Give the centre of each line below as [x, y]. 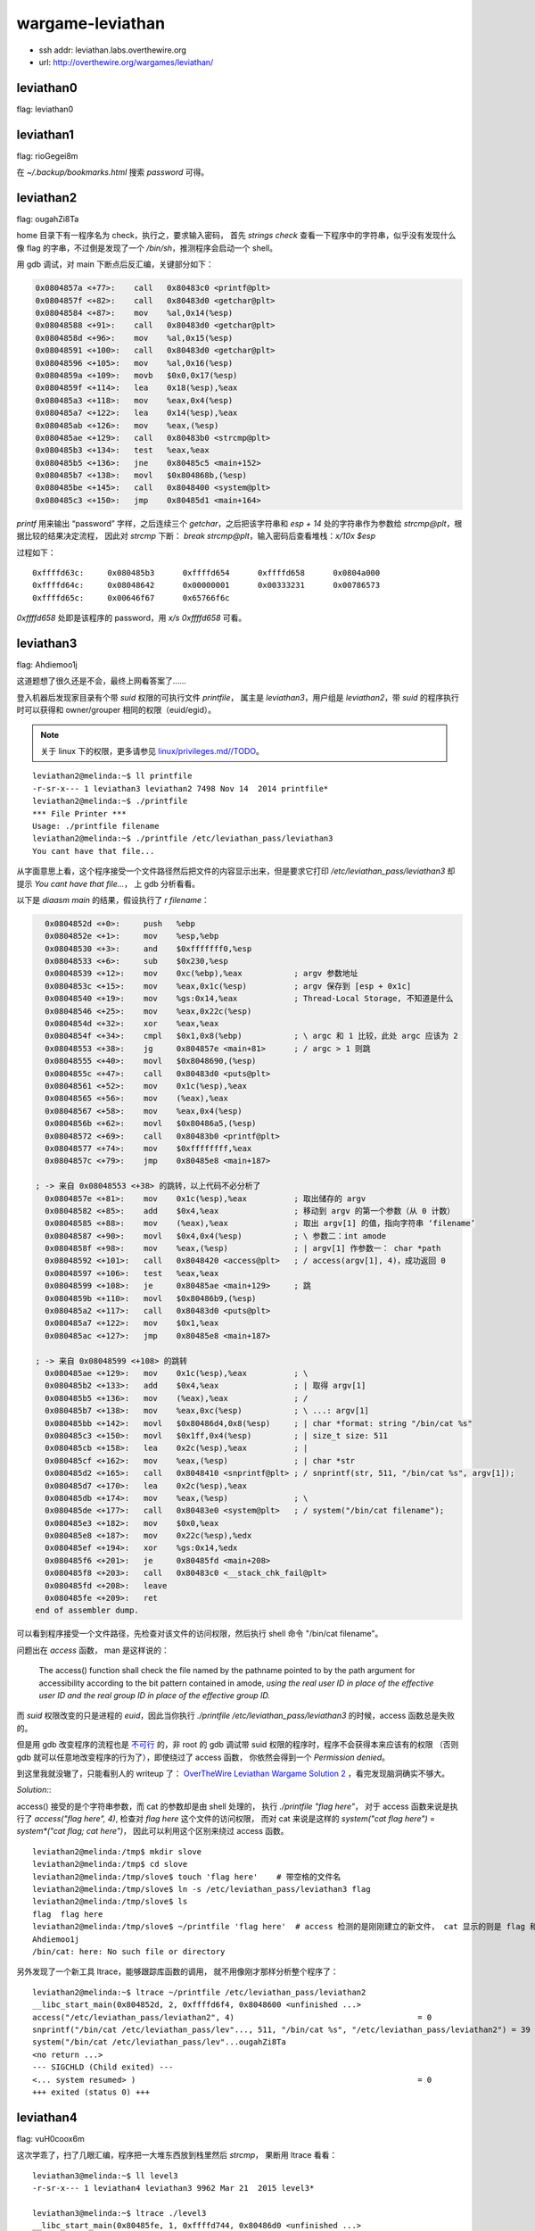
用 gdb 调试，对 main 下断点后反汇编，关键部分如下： [115, 264]
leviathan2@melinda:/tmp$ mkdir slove [117, 1851]
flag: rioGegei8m [47, 155]
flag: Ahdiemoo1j [47, 665]
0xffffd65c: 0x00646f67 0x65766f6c [132, 597]
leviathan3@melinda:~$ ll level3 [105, 2176]
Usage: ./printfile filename [96, 826]
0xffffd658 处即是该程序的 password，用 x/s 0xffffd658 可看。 [132, 618]
